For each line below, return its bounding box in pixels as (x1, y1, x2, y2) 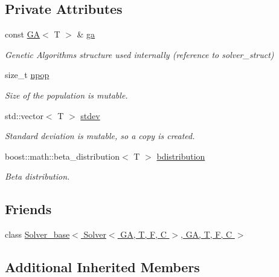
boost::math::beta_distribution (5, 149, 120, 162)
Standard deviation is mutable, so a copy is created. (5, 129, 195, 142)
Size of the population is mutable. (5, 88, 128, 101)
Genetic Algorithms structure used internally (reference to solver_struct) (5, 48, 274, 60)
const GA (5, 28, 40, 41)
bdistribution (156, 149, 205, 162)
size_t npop (5, 68, 50, 81)
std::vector (5, 109, 43, 122)
